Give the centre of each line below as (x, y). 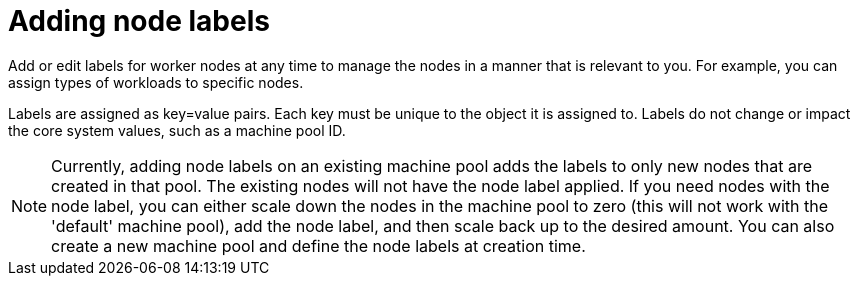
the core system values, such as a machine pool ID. (177, 130)
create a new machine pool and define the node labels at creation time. (318, 245)
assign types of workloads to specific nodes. (156, 82)
